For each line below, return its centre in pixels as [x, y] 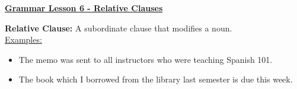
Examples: [23, 39]
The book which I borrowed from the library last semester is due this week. [156, 79]
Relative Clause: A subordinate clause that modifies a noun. [119, 28]
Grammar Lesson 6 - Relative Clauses [84, 8]
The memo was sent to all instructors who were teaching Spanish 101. [146, 59]
